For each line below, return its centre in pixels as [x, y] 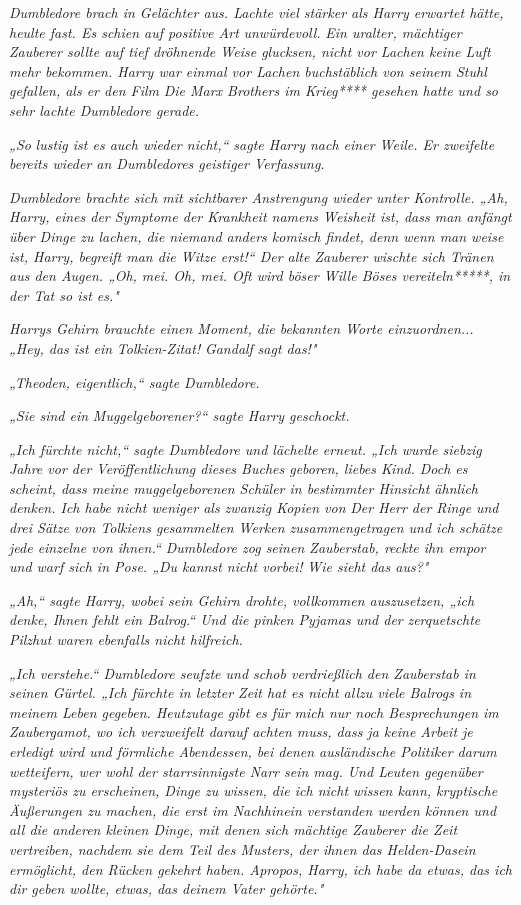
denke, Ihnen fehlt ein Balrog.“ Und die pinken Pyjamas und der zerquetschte [245, 619]
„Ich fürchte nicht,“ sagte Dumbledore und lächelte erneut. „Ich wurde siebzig [245, 448]
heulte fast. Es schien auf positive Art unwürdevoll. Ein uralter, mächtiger [235, 31]
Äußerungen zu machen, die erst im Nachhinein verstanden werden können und [253, 809]
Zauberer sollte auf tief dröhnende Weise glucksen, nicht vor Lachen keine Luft [250, 51]
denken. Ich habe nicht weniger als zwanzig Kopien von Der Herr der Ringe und [254, 507]
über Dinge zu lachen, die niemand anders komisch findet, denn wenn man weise [256, 235]
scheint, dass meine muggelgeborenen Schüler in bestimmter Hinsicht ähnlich [243, 487]
